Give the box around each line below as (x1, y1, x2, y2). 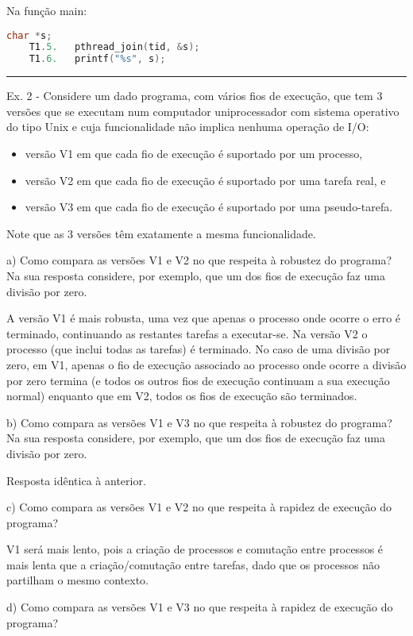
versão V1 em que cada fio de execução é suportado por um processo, (25, 145, 363, 161)
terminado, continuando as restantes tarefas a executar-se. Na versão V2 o (6, 325, 368, 341)
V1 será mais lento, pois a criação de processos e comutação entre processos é (6, 541, 384, 557)
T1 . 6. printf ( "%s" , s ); (29, 53, 166, 65)
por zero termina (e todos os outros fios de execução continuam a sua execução (6, 372, 390, 388)
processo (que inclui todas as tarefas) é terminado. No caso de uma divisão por (6, 341, 391, 357)
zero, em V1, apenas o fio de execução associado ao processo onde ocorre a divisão (6, 356, 407, 372)
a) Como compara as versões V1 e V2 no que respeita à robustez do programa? (6, 252, 392, 268)
